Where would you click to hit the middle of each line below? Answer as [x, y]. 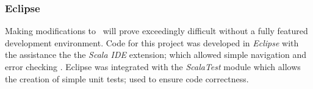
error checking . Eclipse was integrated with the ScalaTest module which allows [153, 66]
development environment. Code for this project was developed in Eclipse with [152, 42]
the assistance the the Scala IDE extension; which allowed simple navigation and [156, 55]
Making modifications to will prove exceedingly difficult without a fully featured [156, 31]
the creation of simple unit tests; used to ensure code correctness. [127, 78]
